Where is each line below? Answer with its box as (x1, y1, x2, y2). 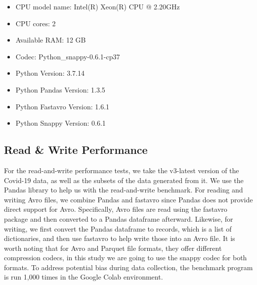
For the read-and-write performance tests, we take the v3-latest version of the (4, 165, 239, 175)
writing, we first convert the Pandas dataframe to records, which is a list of (4, 223, 232, 234)
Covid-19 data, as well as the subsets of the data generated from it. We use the (4, 175, 244, 185)
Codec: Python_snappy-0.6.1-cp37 (15, 51, 120, 61)
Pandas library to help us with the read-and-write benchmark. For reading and (4, 185, 243, 195)
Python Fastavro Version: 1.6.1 (15, 101, 110, 111)
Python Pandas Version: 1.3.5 (15, 84, 105, 95)
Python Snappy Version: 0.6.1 (15, 118, 106, 128)
